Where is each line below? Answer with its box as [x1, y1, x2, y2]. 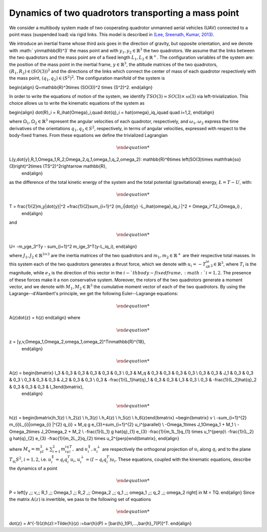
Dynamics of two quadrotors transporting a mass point [9, 7, 239, 18]
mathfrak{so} [214, 156, 241, 162]
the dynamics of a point [9, 465, 58, 471]
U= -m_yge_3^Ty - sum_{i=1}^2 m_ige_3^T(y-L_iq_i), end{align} [9, 243, 137, 249]
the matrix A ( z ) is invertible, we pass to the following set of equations [9, 496, 151, 502]
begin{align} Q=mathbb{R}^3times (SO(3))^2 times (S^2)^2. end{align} [9, 84, 153, 90]
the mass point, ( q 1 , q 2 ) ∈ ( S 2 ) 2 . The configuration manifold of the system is [9, 75, 165, 83]
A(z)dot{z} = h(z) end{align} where [9, 314, 81, 321]
